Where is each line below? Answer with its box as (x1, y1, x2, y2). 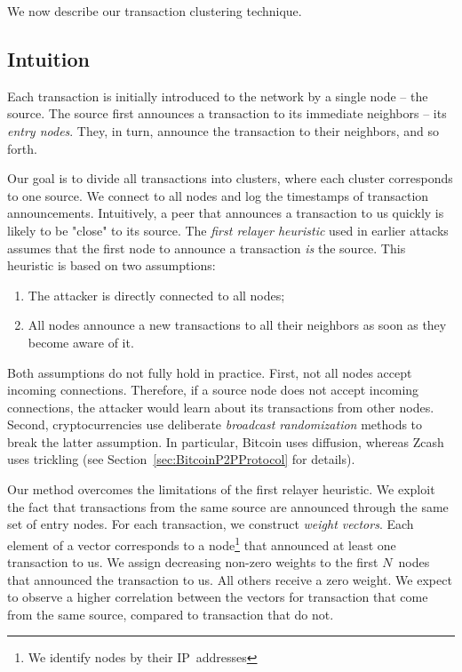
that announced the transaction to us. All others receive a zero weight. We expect (7, 570, 452, 588)
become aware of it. (28, 332, 134, 351)
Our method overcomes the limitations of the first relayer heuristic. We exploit (7, 480, 435, 499)
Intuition (7, 44, 90, 72)
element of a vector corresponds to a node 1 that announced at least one (7, 532, 396, 554)
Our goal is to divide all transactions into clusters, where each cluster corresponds (7, 169, 453, 188)
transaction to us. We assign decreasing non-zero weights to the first (7, 553, 378, 572)
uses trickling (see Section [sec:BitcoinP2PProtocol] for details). (7, 450, 355, 468)
